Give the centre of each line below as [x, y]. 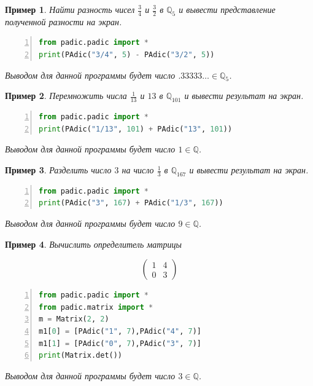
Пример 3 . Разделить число [58, 170]
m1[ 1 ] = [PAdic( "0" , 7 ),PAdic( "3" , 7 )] [120, 343]
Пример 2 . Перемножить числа [66, 96]
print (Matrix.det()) [81, 356]
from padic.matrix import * [96, 307]
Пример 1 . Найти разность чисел [70, 9]
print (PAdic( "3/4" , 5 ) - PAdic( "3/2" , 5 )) [127, 55]
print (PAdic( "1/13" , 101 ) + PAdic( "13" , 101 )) [136, 129]
